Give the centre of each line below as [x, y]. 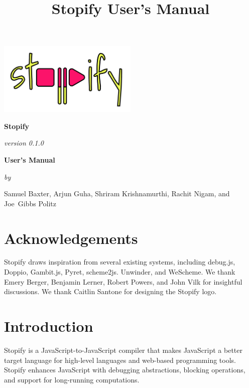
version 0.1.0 [24, 143]
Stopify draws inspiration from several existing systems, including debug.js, [120, 262]
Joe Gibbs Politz [30, 203]
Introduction [49, 326]
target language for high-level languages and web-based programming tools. [120, 360]
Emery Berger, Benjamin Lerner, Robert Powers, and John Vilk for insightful [123, 281]
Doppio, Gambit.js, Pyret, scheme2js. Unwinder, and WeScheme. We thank [120, 272]
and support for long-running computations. [72, 379]
